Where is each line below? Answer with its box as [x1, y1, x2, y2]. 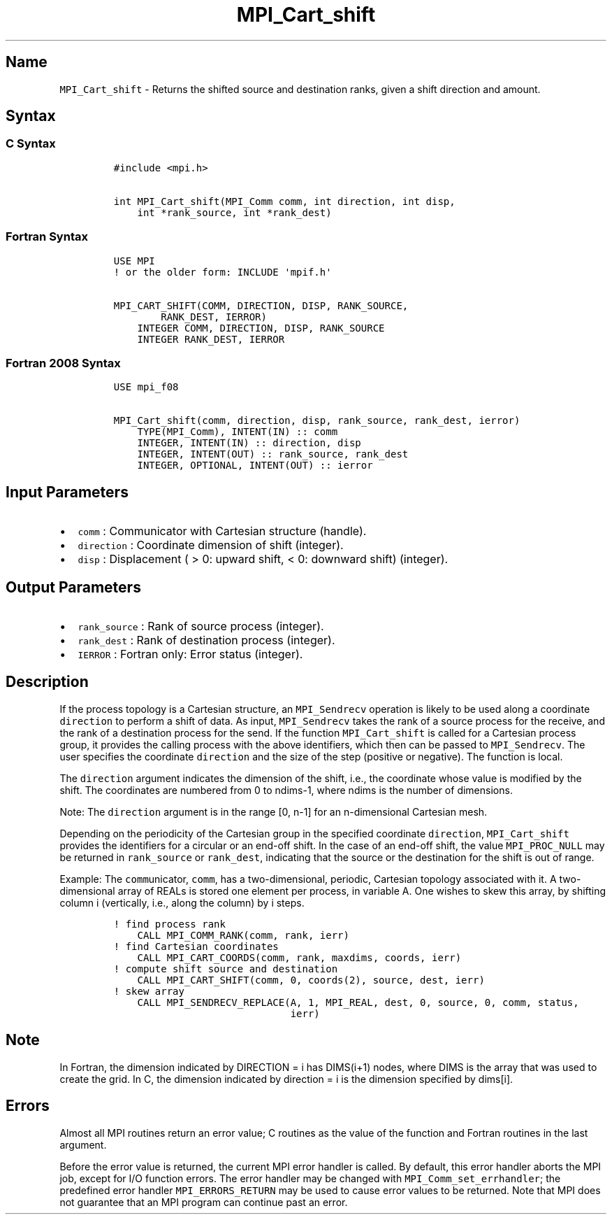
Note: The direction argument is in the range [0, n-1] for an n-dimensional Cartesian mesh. [59, 805, 488, 818]
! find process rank [113, 918, 226, 930]
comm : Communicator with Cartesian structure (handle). [78, 524, 367, 539]
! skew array [113, 985, 184, 997]
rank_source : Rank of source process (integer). [78, 619, 324, 633]
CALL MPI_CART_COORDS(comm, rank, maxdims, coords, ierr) [137, 951, 462, 963]
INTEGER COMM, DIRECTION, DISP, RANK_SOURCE [137, 322, 385, 334]
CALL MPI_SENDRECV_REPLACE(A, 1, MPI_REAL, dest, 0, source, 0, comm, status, [137, 996, 579, 1008]
